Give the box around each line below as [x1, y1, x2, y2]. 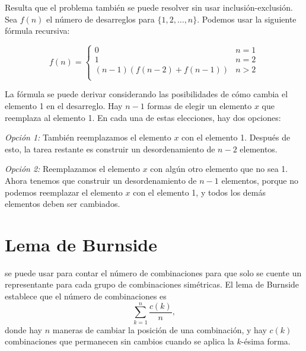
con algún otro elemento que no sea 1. [150, 162, 288, 175]
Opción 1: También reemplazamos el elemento [5, 131, 171, 143]
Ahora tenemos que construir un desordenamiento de [5, 174, 197, 186]
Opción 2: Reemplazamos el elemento [5, 162, 141, 175]
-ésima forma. [241, 335, 291, 347]
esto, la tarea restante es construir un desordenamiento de [5, 142, 215, 155]
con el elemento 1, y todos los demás [133, 186, 266, 198]
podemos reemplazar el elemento [5, 186, 123, 198]
